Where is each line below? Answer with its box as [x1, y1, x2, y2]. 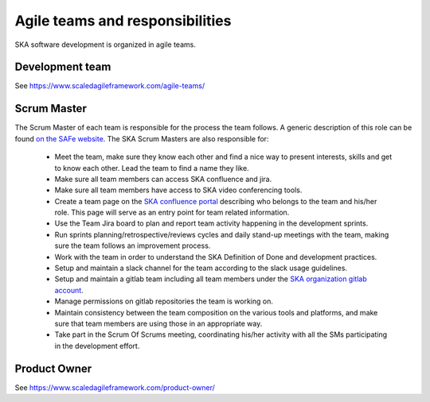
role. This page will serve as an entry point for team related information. [54, 207, 290, 218]
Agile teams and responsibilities [14, 12, 232, 29]
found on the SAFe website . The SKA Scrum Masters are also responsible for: [14, 133, 269, 143]
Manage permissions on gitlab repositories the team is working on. [54, 296, 274, 306]
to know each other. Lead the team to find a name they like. [54, 163, 250, 172]
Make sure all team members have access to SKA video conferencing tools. [54, 185, 303, 195]
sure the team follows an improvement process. [54, 241, 211, 250]
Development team [14, 60, 111, 74]
